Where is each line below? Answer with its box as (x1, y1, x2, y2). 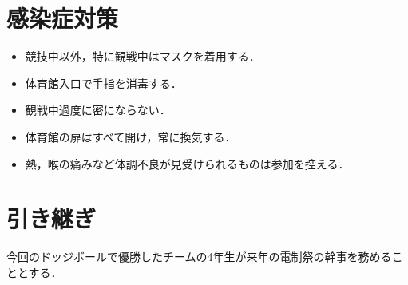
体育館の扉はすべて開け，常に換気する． (25, 128, 236, 144)
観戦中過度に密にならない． (25, 101, 171, 118)
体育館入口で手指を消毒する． (25, 74, 182, 91)
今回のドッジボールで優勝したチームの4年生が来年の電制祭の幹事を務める (6, 248, 392, 265)
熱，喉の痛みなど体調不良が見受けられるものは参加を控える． (25, 155, 350, 172)
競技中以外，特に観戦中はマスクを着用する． (25, 48, 260, 65)
